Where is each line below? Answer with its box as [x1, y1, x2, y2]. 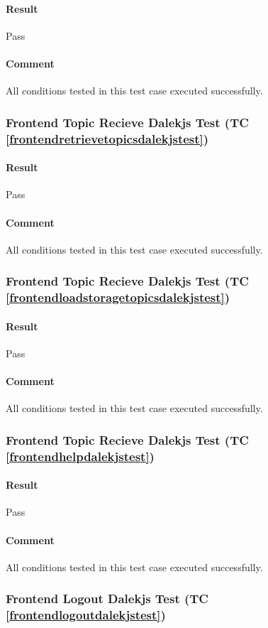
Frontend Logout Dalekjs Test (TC [6, 590, 208, 607]
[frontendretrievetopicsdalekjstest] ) [6, 129, 209, 147]
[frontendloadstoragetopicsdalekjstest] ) [6, 288, 230, 306]
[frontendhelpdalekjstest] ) [6, 447, 155, 465]
